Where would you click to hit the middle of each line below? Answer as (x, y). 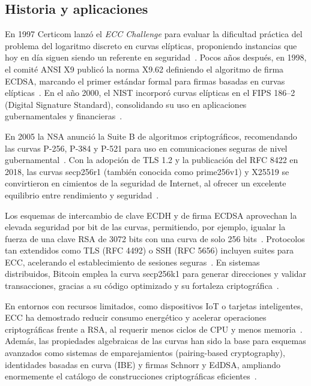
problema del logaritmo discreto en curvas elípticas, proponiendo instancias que (151, 45)
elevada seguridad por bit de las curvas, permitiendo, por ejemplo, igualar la (145, 227)
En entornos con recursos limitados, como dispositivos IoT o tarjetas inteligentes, (154, 305)
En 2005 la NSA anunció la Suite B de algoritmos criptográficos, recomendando (151, 136)
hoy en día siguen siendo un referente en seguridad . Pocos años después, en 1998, (156, 57)
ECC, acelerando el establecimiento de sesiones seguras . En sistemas (132, 262)
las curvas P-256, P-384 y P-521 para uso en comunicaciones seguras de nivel (146, 148)
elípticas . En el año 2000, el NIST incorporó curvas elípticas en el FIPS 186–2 (150, 93)
